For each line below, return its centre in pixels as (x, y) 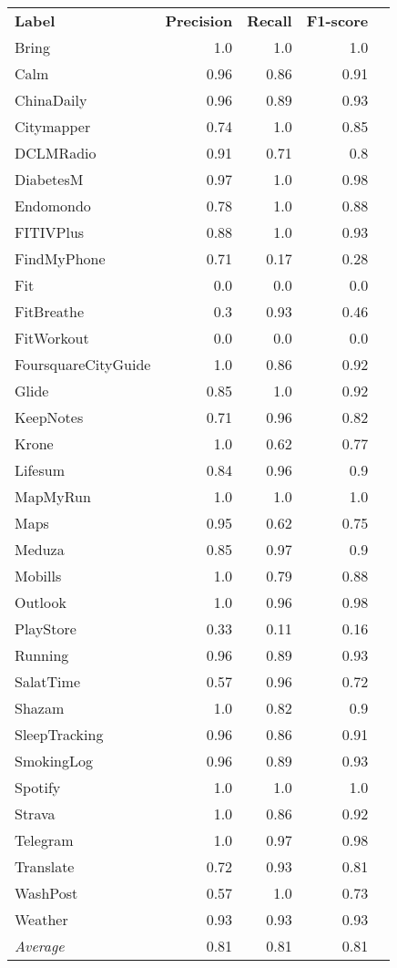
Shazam (40, 708)
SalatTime (48, 681)
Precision (199, 21)
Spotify (38, 787)
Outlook (41, 602)
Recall (270, 21)
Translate (45, 866)
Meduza (40, 549)
